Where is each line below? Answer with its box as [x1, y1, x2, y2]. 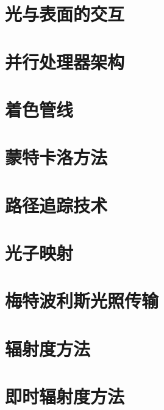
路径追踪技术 [5, 192, 108, 217]
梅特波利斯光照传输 [5, 288, 159, 313]
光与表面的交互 [5, 1, 125, 26]
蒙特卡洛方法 [5, 145, 108, 170]
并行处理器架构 [5, 49, 125, 74]
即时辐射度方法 [5, 384, 125, 409]
